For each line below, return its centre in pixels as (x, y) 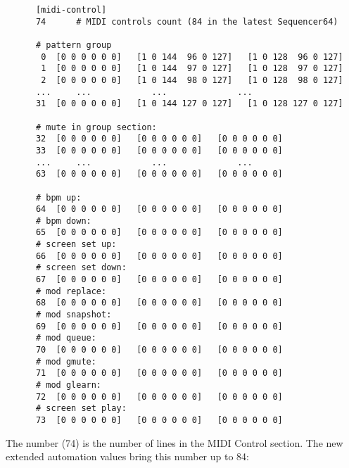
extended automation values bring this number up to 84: (127, 456)
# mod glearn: (69, 385)
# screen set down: (81, 268)
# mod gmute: (66, 361)
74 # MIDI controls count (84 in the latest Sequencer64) (187, 21)
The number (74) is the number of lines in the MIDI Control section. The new (174, 442)
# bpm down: (63, 221)
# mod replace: (71, 291)
